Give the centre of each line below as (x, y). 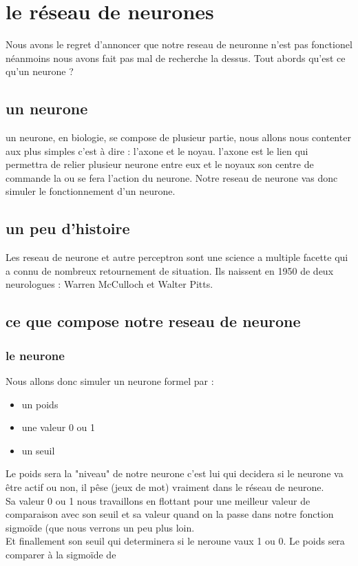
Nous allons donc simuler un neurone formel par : (110, 381)
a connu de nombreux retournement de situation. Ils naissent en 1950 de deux (170, 270)
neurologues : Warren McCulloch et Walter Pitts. (109, 284)
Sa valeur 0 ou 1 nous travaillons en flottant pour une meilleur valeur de (158, 500)
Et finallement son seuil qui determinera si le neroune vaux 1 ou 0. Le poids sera (175, 541)
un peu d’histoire (68, 228)
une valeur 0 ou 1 (59, 427)
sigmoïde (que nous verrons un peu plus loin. (100, 527)
